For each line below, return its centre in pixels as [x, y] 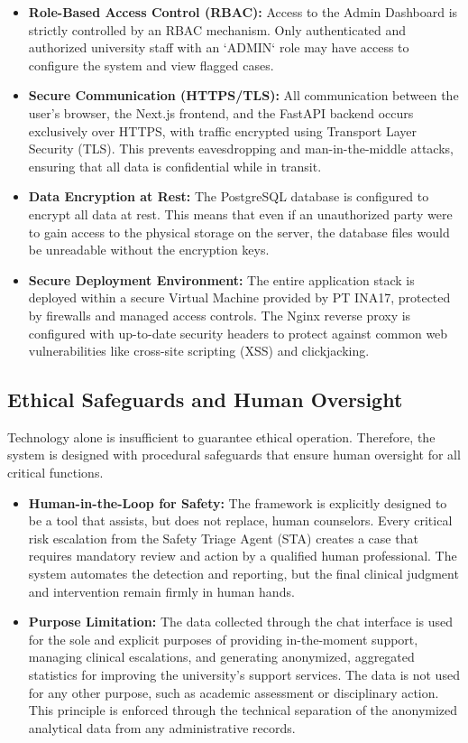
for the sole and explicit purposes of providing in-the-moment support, [223, 639]
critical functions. [55, 473]
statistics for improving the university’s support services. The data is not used [244, 675]
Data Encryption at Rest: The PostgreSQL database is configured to [229, 196]
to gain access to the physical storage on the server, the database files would [239, 232]
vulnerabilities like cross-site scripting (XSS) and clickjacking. [199, 351]
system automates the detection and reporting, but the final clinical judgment [243, 574]
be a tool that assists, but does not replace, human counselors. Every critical [240, 520]
